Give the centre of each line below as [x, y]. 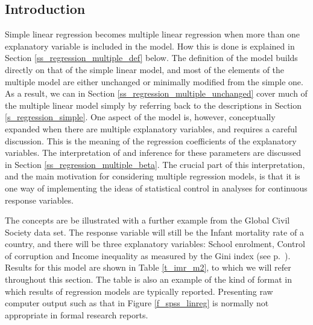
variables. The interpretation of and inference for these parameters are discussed [153, 153]
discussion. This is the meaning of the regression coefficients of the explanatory [151, 140]
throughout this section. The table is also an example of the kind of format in [149, 279]
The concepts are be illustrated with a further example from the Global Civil [147, 220]
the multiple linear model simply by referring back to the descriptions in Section [153, 105]
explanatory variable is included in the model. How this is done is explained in [150, 46]
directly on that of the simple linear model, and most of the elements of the [145, 69]
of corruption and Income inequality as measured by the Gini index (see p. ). [148, 255]
